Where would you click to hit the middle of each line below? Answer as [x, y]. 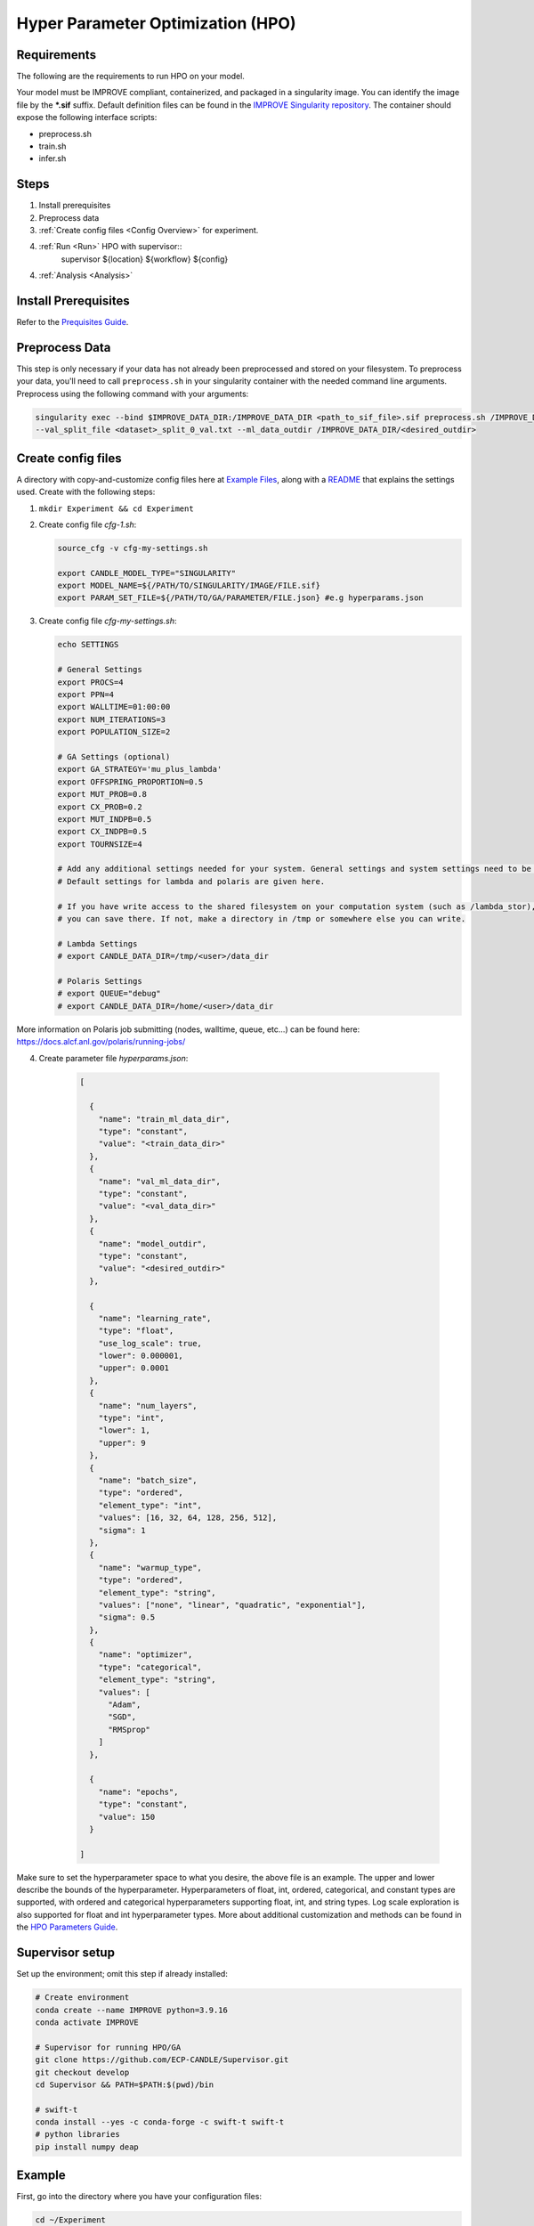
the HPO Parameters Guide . [67, 1927]
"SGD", [122, 1717]
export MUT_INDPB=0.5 [105, 819]
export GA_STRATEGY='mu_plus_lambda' [140, 769]
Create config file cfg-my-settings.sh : [108, 621]
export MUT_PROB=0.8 [102, 794]
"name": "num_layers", [148, 1405]
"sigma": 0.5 [127, 1617]
